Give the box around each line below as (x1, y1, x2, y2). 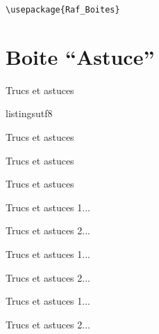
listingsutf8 (6, 106, 53, 121)
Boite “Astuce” (6, 42, 155, 70)
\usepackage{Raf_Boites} (6, 5, 120, 15)
